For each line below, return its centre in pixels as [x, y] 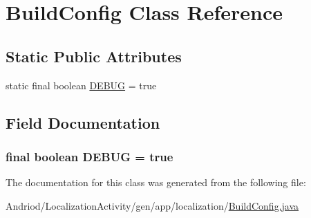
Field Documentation [83, 122]
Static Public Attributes [94, 56]
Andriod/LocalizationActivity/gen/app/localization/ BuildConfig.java [152, 205]
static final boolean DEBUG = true [81, 85]
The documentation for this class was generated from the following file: [156, 182]
